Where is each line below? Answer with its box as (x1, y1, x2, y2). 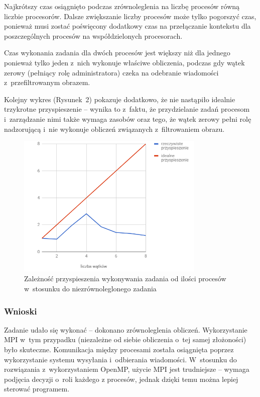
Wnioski (4, 304, 37, 317)
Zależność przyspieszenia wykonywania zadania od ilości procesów (24, 273, 226, 284)
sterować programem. (4, 383, 70, 394)
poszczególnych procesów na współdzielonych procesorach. (4, 30, 183, 41)
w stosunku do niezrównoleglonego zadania (24, 283, 157, 293)
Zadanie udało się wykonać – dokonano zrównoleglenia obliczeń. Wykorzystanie (4, 324, 247, 335)
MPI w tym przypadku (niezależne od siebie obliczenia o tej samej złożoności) (4, 334, 246, 345)
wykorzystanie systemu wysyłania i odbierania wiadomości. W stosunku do (4, 354, 237, 364)
